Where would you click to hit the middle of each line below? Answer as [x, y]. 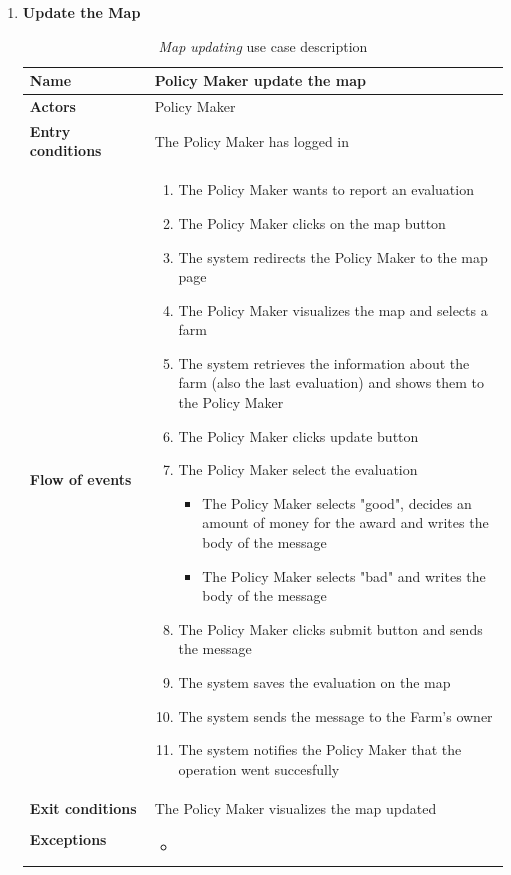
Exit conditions [83, 807]
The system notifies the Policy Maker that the [320, 749]
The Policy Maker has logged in [252, 140]
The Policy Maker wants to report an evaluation [326, 189]
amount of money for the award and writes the [345, 522]
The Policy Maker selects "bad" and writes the [344, 575]
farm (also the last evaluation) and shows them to [331, 382]
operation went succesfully [259, 768]
